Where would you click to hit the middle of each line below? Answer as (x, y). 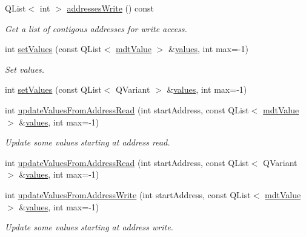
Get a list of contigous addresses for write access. (96, 28)
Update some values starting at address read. (88, 142)
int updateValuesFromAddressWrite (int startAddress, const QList (128, 194)
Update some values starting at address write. (89, 227)
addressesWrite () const (111, 8)
